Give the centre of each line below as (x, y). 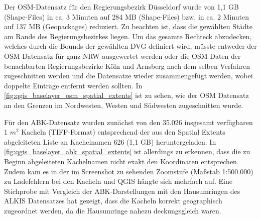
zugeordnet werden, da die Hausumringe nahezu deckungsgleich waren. (113, 210)
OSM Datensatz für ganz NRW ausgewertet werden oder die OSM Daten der (122, 56)
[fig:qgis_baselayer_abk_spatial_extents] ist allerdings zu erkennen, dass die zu (127, 151)
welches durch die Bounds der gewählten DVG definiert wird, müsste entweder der (130, 46)
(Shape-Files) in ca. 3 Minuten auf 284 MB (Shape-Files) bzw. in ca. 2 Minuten (127, 16)
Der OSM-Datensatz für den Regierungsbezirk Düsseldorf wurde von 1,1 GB (121, 7)
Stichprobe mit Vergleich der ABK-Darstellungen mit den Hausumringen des (122, 191)
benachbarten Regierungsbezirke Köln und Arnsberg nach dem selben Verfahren (127, 66)
